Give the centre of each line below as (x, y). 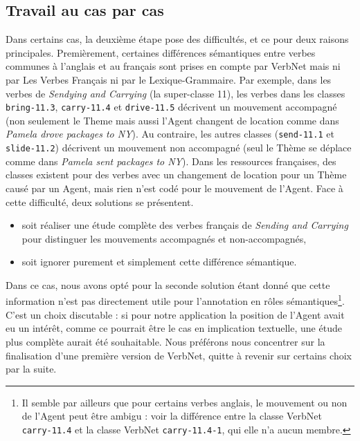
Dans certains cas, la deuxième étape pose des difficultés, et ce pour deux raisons (177, 39)
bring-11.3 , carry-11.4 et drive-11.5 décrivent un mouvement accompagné (171, 107)
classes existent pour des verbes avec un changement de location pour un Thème (176, 175)
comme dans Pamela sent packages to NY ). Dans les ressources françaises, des (171, 161)
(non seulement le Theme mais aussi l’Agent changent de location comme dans (172, 120)
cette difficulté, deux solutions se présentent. (100, 201)
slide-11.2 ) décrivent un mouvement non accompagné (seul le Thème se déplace (179, 148)
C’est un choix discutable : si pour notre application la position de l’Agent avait (175, 314)
